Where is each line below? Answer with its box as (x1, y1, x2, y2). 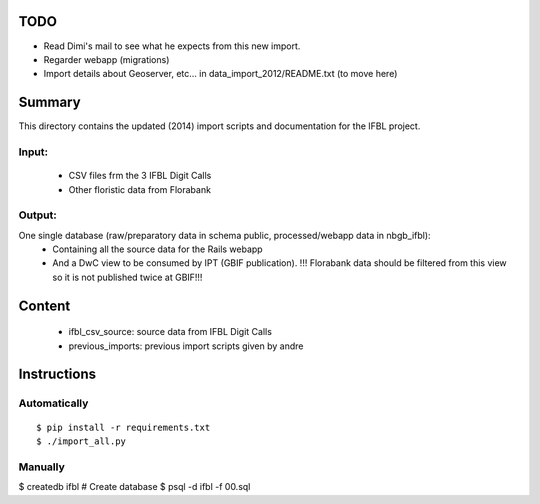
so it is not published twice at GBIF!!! (52, 271, 203, 283)
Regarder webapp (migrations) (43, 53, 170, 65)
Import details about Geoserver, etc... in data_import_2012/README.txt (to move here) (43, 68, 398, 80)
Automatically (18, 396, 89, 410)
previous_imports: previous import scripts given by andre (68, 340, 304, 352)
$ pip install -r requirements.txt (36, 421, 211, 433)
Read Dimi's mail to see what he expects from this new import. (43, 40, 301, 52)
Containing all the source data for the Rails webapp (52, 243, 264, 255)
